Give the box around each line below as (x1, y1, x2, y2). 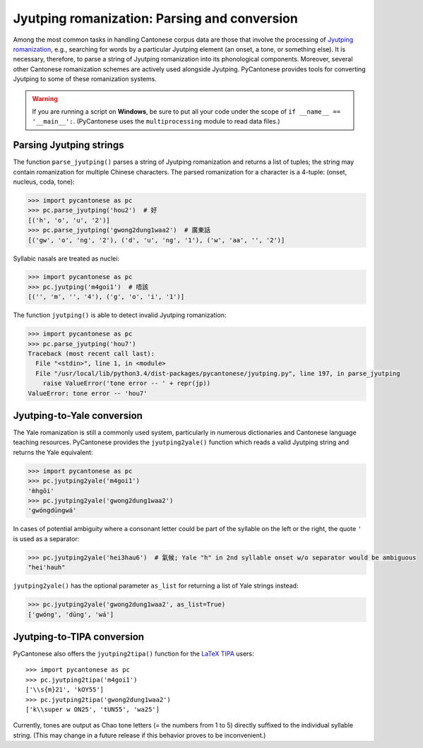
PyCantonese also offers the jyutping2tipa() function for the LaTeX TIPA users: (13, 650, 254, 658)
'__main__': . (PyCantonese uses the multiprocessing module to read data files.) (32, 117, 280, 126)
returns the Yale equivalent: (13, 448, 93, 456)
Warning (32, 94, 58, 102)
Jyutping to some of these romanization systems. (13, 75, 157, 83)
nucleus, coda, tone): (13, 177, 75, 186)
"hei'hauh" (28, 564, 66, 571)
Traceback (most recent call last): (28, 350, 155, 358)
